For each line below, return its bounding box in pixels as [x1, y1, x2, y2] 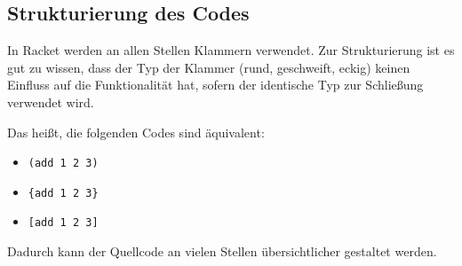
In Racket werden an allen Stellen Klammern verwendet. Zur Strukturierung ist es [7, 41, 455, 59]
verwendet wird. [7, 92, 94, 111]
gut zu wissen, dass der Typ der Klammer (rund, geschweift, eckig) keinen [7, 58, 410, 76]
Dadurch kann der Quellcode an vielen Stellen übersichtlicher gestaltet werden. [7, 242, 437, 261]
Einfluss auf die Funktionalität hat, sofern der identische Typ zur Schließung [7, 75, 424, 94]
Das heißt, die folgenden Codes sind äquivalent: [7, 122, 265, 141]
